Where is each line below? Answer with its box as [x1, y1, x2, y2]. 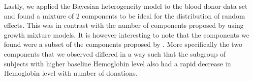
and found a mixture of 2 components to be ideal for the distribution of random [4, 10, 245, 20]
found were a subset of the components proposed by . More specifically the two [4, 39, 242, 49]
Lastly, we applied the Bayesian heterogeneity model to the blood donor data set [4, 1, 248, 11]
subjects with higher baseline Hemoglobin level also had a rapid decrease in [4, 58, 231, 68]
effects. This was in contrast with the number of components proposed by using [4, 20, 244, 30]
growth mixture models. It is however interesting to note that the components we [4, 29, 250, 40]
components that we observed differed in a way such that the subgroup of [4, 48, 226, 59]
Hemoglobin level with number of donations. [4, 68, 138, 78]
